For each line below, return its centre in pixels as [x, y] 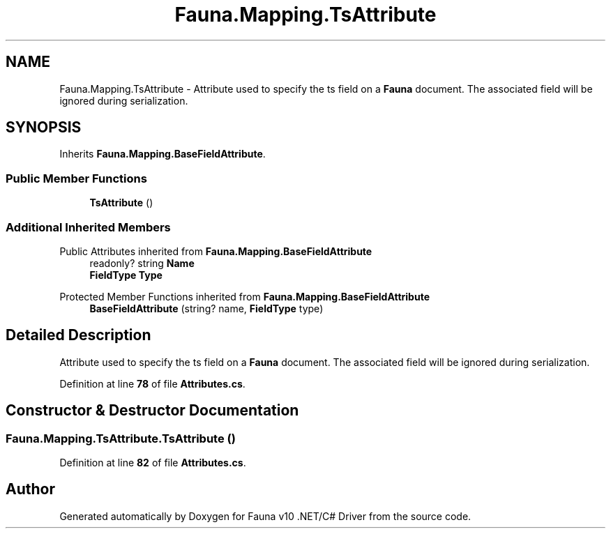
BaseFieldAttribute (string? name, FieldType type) [206, 308]
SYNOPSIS [44, 128]
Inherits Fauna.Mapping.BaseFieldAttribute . [163, 154]
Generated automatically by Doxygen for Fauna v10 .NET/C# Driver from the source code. [265, 516]
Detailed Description [78, 335]
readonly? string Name [142, 263]
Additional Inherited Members [88, 227]
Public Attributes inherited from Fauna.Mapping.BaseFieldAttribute [216, 251]
